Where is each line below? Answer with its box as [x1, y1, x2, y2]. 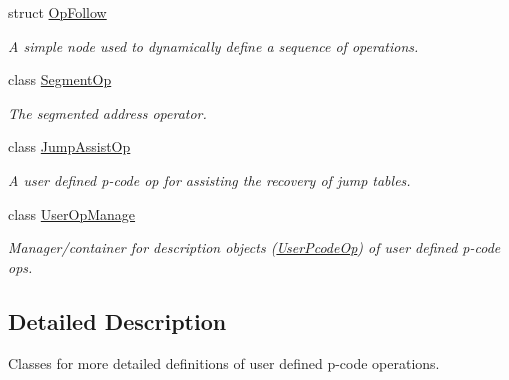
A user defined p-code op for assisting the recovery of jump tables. [8, 169, 411, 190]
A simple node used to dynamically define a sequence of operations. [8, 35, 419, 56]
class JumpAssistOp [8, 136, 131, 157]
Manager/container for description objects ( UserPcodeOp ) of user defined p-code [8, 237, 501, 258]
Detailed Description [8, 305, 227, 336]
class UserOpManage [8, 203, 136, 224]
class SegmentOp [8, 69, 112, 90]
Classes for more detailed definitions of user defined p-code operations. [8, 352, 440, 373]
